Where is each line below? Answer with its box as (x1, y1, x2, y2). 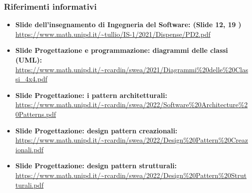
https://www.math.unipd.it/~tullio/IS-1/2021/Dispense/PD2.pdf (15, 29, 211, 39)
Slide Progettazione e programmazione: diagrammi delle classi (15, 45, 228, 55)
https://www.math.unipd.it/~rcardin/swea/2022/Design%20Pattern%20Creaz (15, 135, 248, 145)
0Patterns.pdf (15, 109, 56, 119)
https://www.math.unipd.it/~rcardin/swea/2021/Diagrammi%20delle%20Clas (15, 64, 248, 74)
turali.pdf (15, 179, 44, 190)
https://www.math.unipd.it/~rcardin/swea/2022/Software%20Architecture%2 (15, 99, 248, 110)
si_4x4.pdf (15, 74, 48, 84)
